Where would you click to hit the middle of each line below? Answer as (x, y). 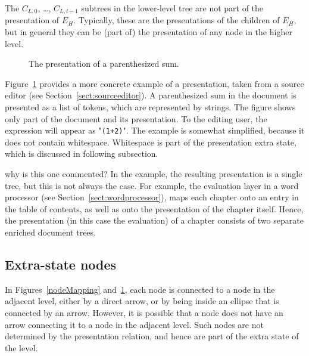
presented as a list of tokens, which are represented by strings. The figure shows (150, 107)
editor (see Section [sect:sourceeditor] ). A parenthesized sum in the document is (151, 95)
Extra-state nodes (61, 264)
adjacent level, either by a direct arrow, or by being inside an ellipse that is (142, 301)
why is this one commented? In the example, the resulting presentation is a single (154, 174)
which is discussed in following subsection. (82, 154)
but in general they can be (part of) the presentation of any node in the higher (149, 32)
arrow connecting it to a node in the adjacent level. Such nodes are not (134, 324)
